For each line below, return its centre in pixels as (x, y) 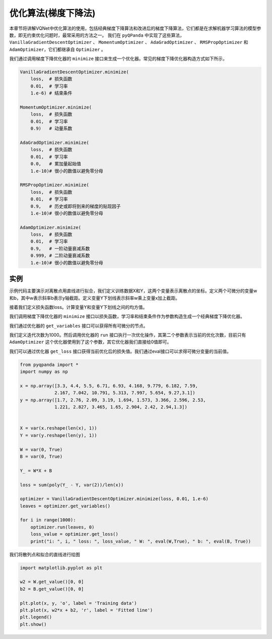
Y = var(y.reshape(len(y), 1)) (59, 435)
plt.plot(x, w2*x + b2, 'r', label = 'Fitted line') (86, 610)
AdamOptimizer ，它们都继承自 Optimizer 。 (57, 49)
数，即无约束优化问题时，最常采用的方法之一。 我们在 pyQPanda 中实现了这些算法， (97, 35)
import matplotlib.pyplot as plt (61, 568)
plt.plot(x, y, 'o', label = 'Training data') (78, 603)
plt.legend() (36, 617)
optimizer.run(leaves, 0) (62, 527)
